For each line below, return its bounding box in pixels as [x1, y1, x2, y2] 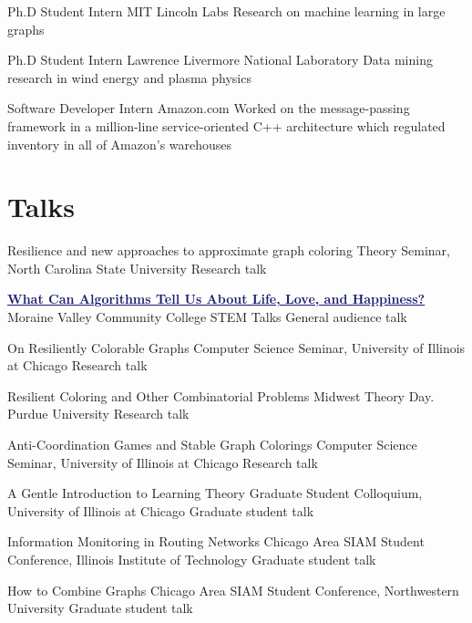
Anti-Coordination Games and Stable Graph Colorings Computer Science [7, 435, 417, 454]
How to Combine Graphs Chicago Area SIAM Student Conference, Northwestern [7, 580, 459, 599]
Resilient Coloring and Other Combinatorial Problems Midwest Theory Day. [7, 386, 435, 405]
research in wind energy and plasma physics [7, 67, 251, 87]
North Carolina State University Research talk [7, 258, 267, 277]
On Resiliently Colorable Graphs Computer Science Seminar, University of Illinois [7, 337, 466, 357]
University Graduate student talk [7, 598, 193, 618]
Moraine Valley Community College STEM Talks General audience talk [7, 307, 407, 327]
